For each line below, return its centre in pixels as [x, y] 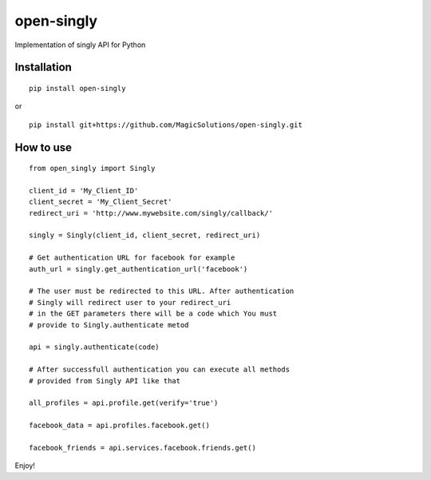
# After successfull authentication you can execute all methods [160, 370]
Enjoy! [25, 466]
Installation [43, 67]
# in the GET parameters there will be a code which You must [153, 314]
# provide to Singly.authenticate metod [109, 325]
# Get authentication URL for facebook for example [132, 258]
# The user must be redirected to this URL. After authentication [162, 291]
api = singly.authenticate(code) [94, 347]
